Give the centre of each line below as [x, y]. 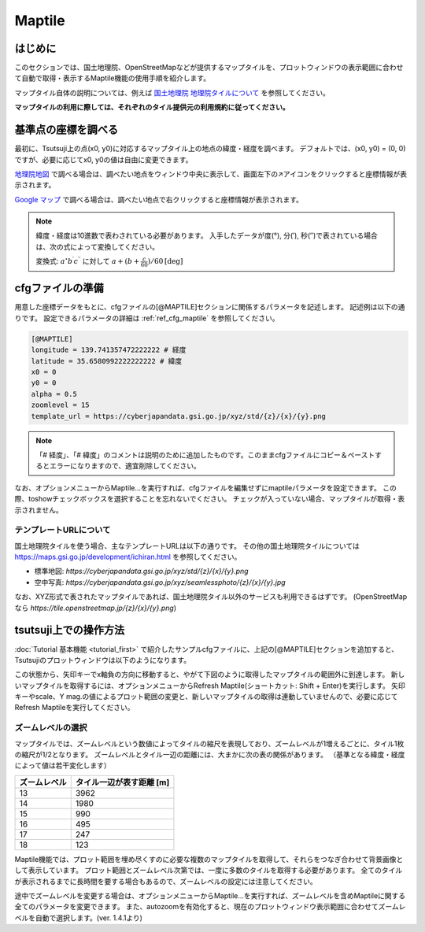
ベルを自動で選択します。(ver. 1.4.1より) [79, 918]
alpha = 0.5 [54, 394]
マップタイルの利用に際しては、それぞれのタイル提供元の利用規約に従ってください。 [152, 107]
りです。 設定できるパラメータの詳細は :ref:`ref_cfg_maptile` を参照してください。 [147, 318]
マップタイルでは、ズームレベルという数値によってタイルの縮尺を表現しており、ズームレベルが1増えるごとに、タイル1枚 [209, 743]
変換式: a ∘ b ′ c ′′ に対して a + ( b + [88, 261]
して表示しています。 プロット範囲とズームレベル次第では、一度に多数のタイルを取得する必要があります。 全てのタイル [209, 871]
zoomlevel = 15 [60, 405]
